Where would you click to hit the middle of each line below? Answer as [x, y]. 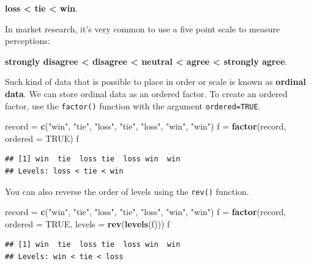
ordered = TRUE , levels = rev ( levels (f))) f [88, 223]
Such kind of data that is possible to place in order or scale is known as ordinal [155, 82]
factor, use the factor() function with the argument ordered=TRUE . [133, 105]
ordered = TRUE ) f [42, 138]
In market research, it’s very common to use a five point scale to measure [142, 28]
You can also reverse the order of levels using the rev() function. [127, 191]
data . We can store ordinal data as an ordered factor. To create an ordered [146, 93]
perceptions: [28, 41]
